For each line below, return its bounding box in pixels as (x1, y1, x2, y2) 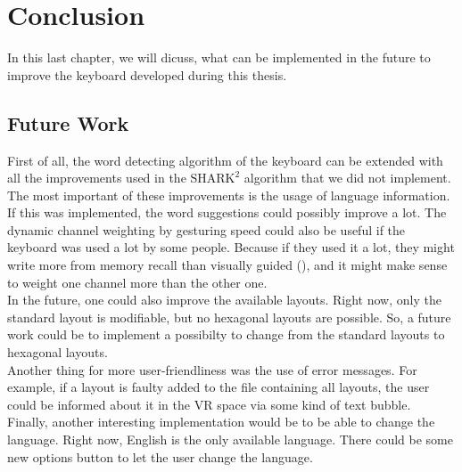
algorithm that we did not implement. (243, 168, 451, 187)
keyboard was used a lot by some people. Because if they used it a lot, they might (7, 238, 455, 256)
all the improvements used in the (7, 168, 186, 187)
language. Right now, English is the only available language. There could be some (7, 430, 453, 449)
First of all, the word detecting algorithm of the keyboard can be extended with (7, 151, 443, 169)
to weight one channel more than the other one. (7, 273, 268, 291)
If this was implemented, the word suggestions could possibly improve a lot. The (7, 203, 447, 222)
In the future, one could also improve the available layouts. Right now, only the (7, 290, 441, 309)
